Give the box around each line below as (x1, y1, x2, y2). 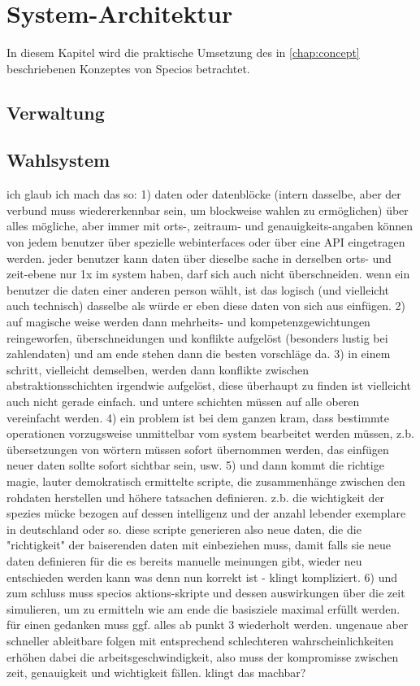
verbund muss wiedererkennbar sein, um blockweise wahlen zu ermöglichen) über (6, 201, 409, 218)
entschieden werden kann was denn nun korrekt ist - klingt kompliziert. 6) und (6, 568, 398, 585)
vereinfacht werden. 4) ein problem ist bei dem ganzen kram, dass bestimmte (6, 409, 389, 426)
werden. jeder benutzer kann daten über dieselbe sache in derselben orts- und (6, 249, 392, 266)
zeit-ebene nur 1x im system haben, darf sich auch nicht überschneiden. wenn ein (6, 265, 410, 282)
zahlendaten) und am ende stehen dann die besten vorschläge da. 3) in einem (6, 345, 391, 362)
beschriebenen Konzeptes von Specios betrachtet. (6, 59, 250, 76)
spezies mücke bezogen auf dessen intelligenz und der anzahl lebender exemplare (6, 505, 406, 522)
